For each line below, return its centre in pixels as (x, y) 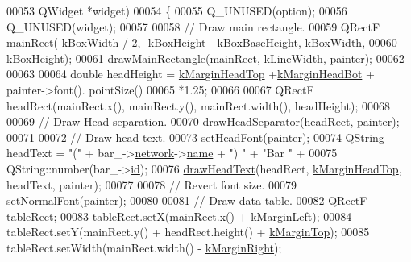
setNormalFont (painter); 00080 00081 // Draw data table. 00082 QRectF (187, 200)
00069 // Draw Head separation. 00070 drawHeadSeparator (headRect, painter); (203, 121)
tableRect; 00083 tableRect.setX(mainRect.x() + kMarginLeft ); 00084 (179, 216)
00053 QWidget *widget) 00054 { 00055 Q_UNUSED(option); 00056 (177, 10)
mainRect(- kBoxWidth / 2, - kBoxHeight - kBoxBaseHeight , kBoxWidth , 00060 (202, 42)
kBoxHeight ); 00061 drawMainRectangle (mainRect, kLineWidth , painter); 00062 (205, 58)
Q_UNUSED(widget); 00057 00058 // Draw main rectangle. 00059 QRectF (193, 26)
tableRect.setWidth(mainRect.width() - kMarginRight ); (144, 247)
